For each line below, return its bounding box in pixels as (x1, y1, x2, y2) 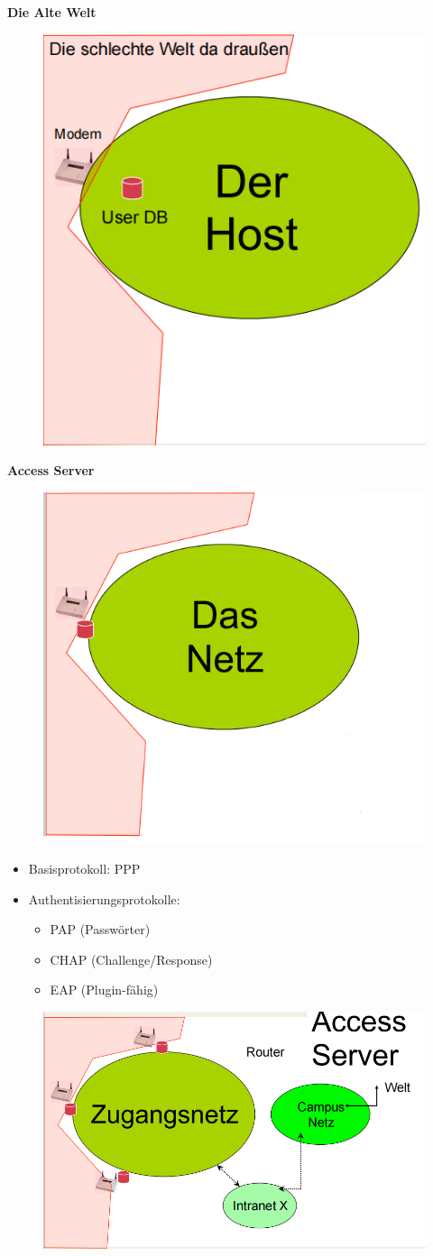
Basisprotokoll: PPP (28, 859, 141, 878)
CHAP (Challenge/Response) (50, 949, 213, 968)
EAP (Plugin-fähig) (50, 980, 159, 999)
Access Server (7, 461, 95, 480)
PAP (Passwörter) (50, 920, 151, 939)
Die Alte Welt (7, 3, 97, 21)
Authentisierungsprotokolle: (28, 889, 180, 908)
